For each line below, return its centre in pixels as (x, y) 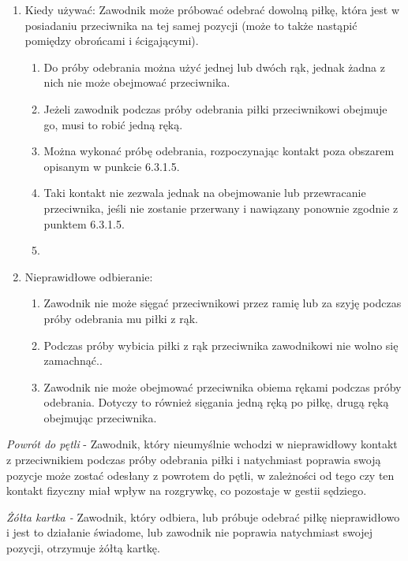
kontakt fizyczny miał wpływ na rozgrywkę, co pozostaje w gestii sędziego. (187, 490)
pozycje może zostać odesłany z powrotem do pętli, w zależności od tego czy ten (200, 475)
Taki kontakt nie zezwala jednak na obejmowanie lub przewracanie (205, 193)
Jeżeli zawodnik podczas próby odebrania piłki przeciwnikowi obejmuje (215, 108)
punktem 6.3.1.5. (84, 223)
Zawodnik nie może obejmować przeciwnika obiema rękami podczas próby (223, 386)
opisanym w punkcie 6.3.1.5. (112, 166)
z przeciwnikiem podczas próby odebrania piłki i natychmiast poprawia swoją (194, 460)
